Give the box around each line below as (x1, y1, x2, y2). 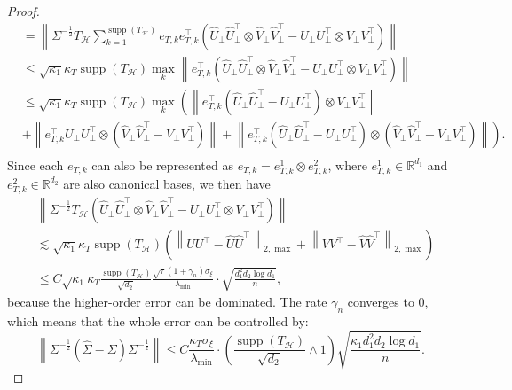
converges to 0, (347, 292, 429, 311)
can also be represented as (91, 155, 233, 174)
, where (327, 155, 367, 174)
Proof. (7, 2, 40, 19)
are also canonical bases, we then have (63, 174, 271, 192)
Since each (7, 155, 64, 174)
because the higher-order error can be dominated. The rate (7, 292, 327, 311)
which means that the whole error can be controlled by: (7, 311, 309, 330)
